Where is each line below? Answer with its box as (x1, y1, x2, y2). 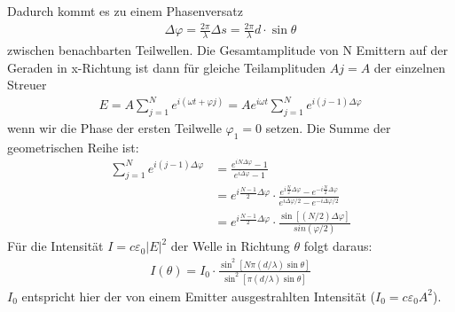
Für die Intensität (7, 237, 104, 255)
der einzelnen (373, 58, 445, 76)
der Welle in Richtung (170, 237, 290, 255)
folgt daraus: (303, 237, 373, 255)
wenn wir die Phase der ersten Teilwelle (7, 119, 222, 137)
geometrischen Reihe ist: (7, 137, 139, 156)
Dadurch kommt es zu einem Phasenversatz (7, 2, 243, 19)
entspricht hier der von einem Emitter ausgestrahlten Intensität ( (21, 286, 376, 305)
